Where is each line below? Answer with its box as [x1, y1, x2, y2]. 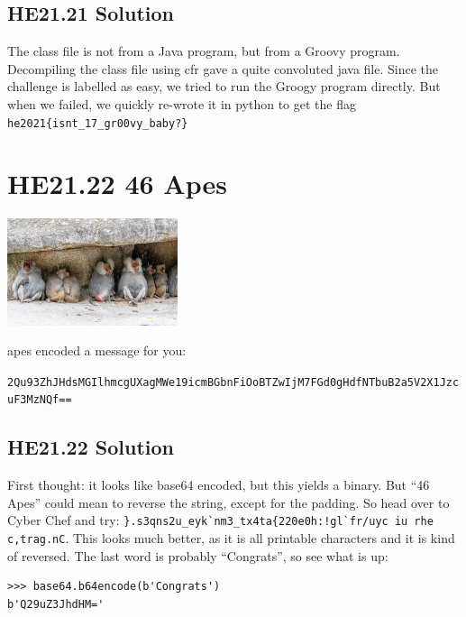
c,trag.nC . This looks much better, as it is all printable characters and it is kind [7, 529, 455, 548]
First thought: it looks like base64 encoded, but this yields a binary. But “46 [7, 475, 430, 494]
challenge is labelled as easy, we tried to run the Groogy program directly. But [7, 77, 441, 96]
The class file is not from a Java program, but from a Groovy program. [7, 41, 400, 60]
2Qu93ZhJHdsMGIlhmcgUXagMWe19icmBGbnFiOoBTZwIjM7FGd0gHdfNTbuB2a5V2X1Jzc [7, 375, 460, 389]
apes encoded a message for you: [7, 341, 187, 360]
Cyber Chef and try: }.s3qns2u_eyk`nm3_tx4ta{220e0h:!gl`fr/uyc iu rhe [7, 511, 434, 530]
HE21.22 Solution [7, 433, 175, 461]
